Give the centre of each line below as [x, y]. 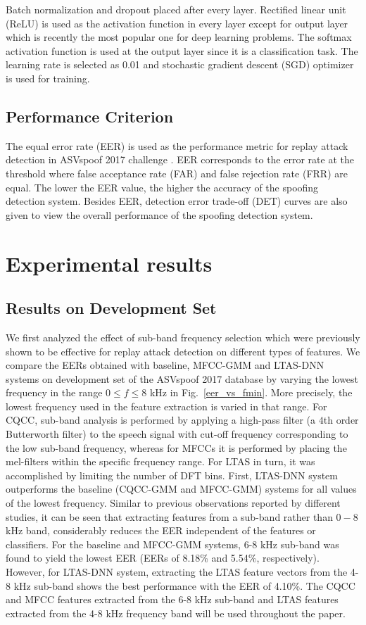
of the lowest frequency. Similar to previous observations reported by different [173, 503]
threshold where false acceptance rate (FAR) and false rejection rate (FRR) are [177, 173]
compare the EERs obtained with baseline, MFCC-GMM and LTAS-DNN [165, 365]
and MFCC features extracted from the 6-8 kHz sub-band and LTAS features [172, 599]
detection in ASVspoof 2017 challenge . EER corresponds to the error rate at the [180, 159]
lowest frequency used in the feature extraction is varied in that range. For [166, 406]
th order [341, 420]
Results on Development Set [111, 308]
